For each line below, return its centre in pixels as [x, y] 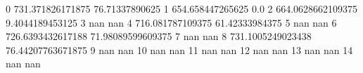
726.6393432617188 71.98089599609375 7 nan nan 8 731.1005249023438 [159, 36]
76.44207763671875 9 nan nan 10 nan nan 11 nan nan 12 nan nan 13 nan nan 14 [179, 49]
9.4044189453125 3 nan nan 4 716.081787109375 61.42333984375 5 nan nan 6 [171, 22]
